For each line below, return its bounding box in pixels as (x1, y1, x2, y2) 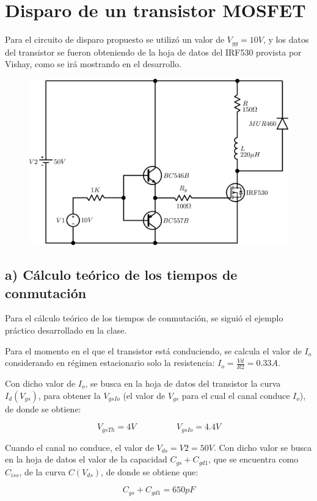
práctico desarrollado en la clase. (5, 324, 127, 336)
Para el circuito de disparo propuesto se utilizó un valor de (5, 33, 225, 46)
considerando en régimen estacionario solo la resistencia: (5, 356, 215, 369)
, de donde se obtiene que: (101, 465, 199, 478)
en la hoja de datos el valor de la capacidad (5, 453, 167, 466)
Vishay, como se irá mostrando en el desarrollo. (5, 57, 182, 70)
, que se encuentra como (208, 453, 299, 466)
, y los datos (263, 33, 309, 46)
